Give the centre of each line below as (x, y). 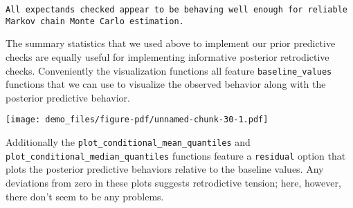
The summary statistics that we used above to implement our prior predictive (171, 43)
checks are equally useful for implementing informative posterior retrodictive (168, 56)
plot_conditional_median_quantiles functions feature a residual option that (176, 155)
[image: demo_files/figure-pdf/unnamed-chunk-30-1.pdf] (137, 120)
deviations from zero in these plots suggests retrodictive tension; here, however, (173, 182)
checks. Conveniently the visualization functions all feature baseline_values (169, 70)
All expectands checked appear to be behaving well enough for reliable (176, 10)
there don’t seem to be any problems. (85, 196)
